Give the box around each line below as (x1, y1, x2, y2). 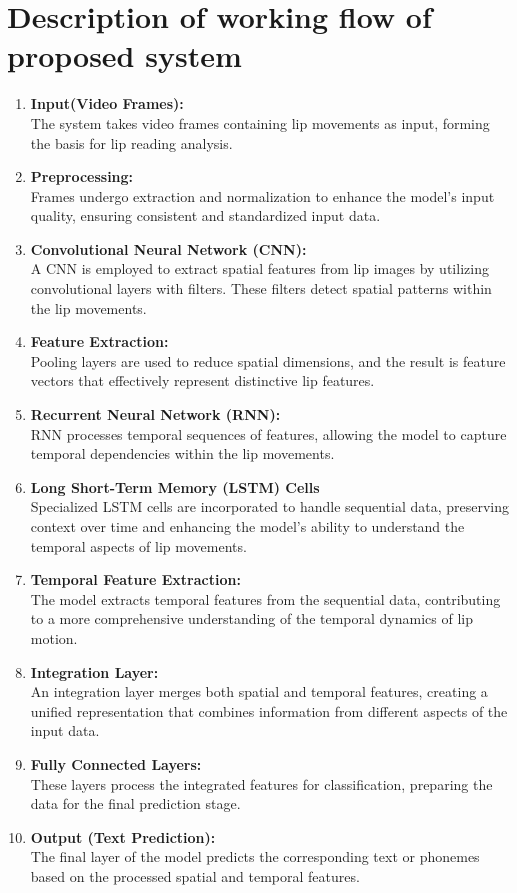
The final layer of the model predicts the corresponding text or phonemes (30, 846, 480, 867)
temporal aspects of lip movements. (30, 535, 247, 556)
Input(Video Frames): (30, 93, 184, 114)
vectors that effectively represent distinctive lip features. (30, 370, 375, 391)
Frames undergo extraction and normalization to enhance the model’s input (30, 185, 495, 206)
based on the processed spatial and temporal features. (30, 865, 360, 886)
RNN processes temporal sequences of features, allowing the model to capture (30, 423, 507, 444)
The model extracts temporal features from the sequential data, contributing (30, 588, 501, 609)
